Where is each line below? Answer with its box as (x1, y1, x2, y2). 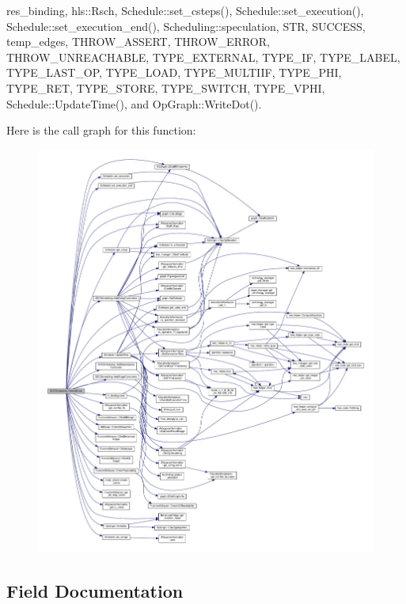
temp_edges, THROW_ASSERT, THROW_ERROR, (6, 33, 270, 50)
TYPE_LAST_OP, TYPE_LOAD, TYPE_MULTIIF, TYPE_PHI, (6, 64, 342, 81)
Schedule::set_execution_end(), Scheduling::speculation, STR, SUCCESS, (6, 17, 366, 34)
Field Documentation (6, 578, 184, 602)
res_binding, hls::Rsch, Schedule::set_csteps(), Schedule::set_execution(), (6, 2, 364, 18)
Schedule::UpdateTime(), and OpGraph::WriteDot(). (6, 95, 262, 112)
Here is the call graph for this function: (6, 122, 196, 139)
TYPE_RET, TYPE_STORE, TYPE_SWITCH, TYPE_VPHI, (6, 79, 325, 96)
